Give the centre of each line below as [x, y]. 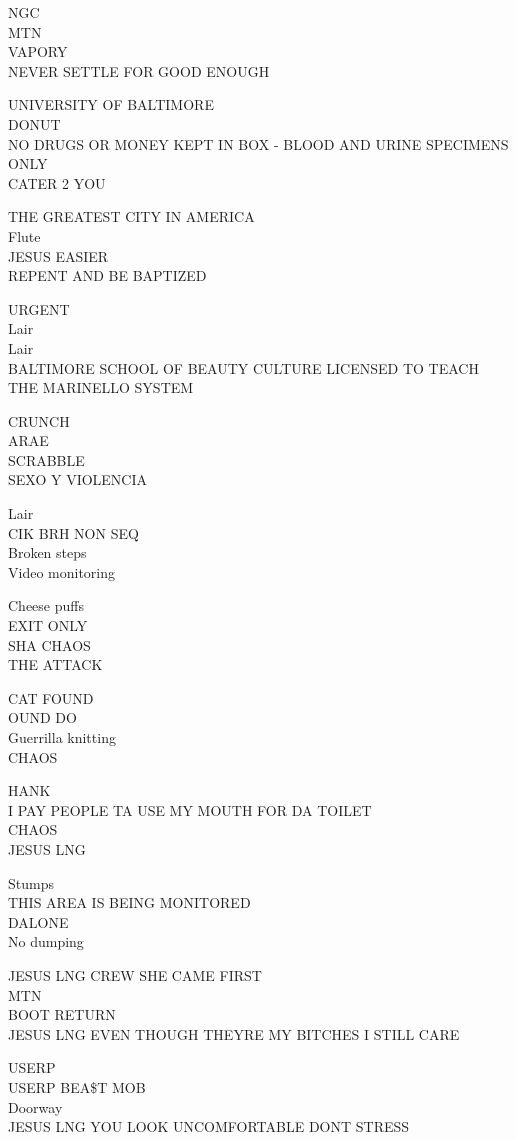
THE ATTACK [55, 664]
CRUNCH [39, 420]
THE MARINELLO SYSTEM [101, 387]
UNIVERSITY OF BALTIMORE [111, 104]
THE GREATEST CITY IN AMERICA [131, 216]
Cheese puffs [46, 605]
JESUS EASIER [58, 255]
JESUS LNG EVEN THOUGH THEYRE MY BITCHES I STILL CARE [234, 1033]
